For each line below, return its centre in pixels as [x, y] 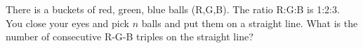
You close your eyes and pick [67, 23]
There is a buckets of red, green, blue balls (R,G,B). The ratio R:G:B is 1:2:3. [173, 9]
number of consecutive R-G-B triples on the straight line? [130, 37]
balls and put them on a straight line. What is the [250, 23]
